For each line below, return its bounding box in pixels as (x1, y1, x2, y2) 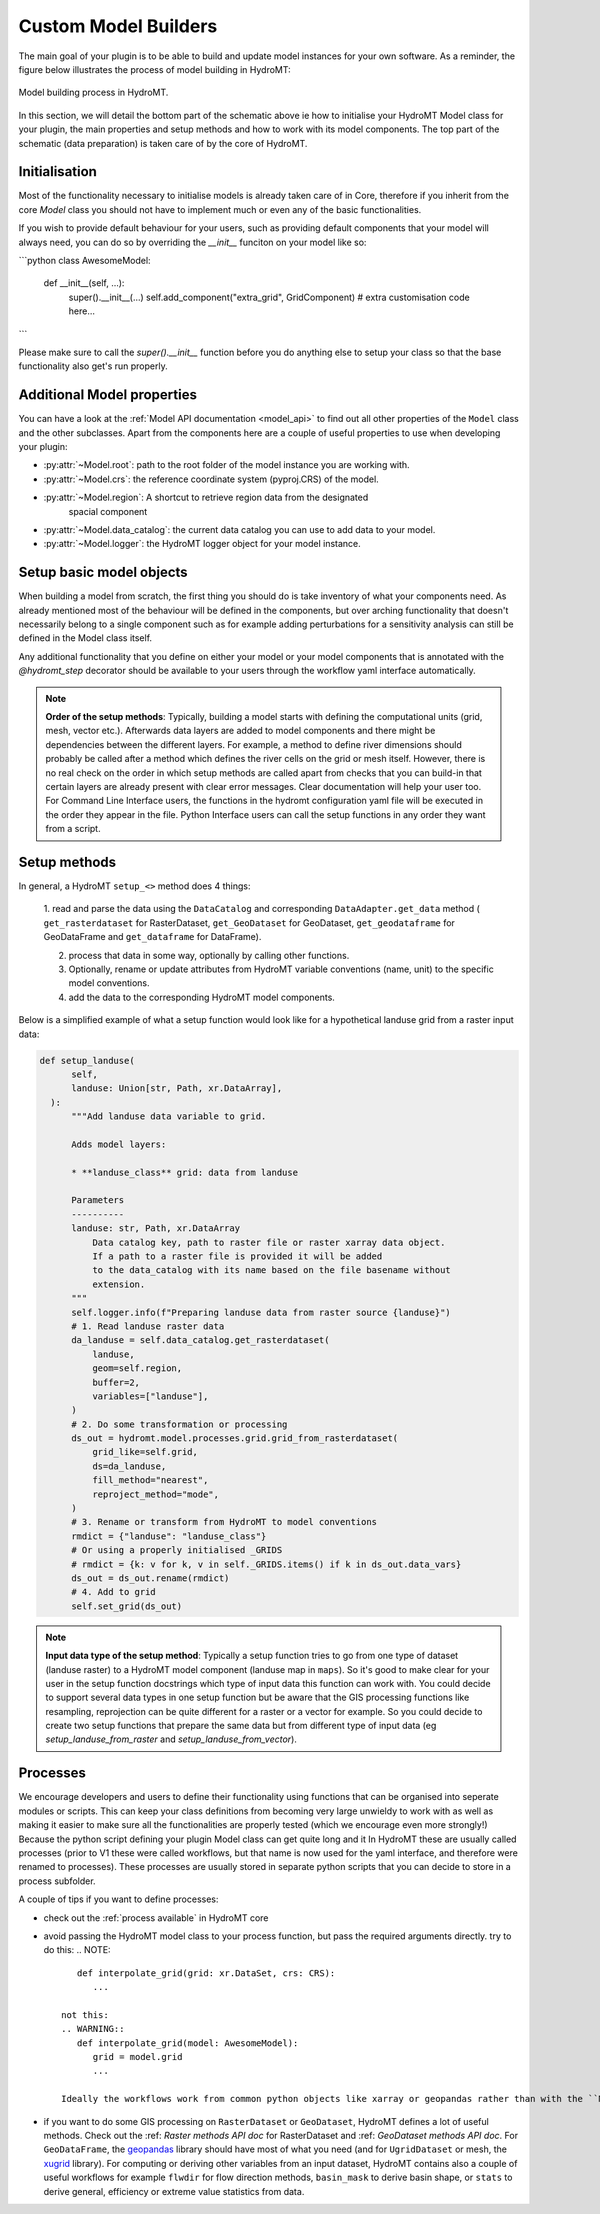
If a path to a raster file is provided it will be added (91, 1250, 383, 1262)
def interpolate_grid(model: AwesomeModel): (76, 2037, 299, 2049)
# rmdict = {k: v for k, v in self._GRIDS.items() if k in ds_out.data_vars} (71, 1558, 462, 1570)
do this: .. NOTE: (43, 1944, 111, 1956)
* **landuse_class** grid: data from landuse (71, 1166, 299, 1178)
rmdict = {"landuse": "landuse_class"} (71, 1530, 267, 1542)
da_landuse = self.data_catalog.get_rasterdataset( (71, 1335, 330, 1346)
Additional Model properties (18, 386, 197, 404)
